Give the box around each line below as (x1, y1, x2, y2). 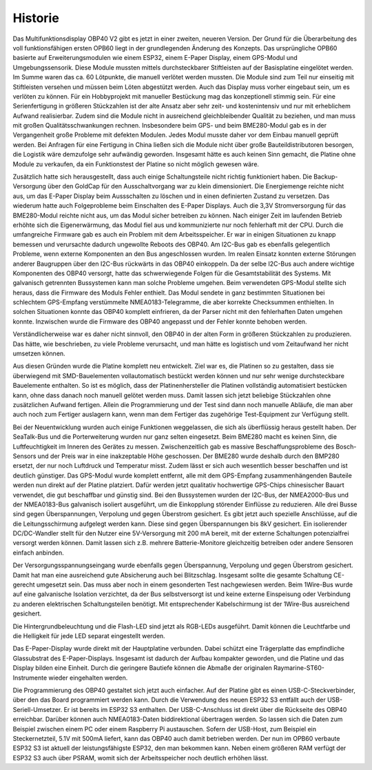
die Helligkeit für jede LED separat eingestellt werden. (12, 631, 165, 640)
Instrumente (12, 673, 48, 682)
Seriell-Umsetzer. (12, 705, 63, 713)
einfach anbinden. (12, 549, 65, 557)
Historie (12, 10, 60, 26)
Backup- (313, 172, 338, 181)
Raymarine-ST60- (273, 664, 325, 672)
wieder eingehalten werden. (48, 673, 128, 682)
